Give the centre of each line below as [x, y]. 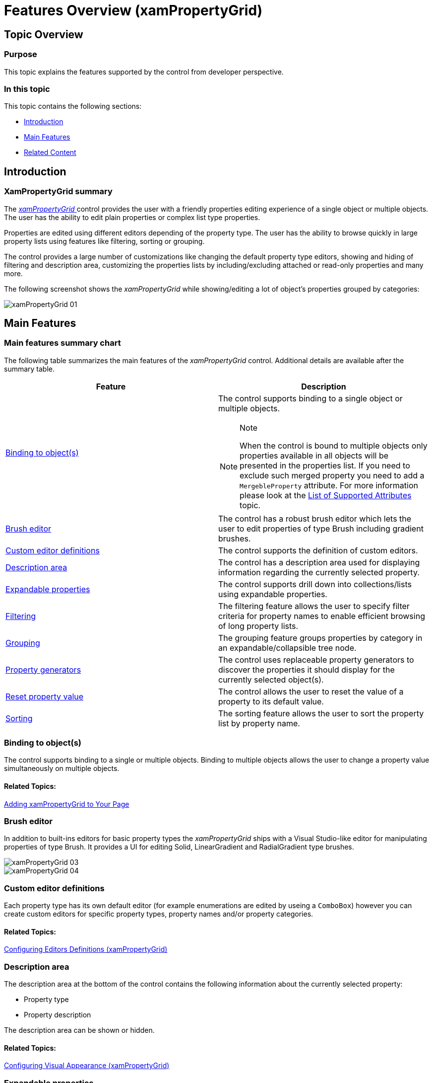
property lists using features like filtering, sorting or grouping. [104, 241]
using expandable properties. [273, 594]
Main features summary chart [62, 343]
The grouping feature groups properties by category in [320, 638]
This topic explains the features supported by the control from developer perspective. [144, 72]
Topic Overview [44, 34]
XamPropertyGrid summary [58, 192]
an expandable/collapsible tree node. [287, 648]
